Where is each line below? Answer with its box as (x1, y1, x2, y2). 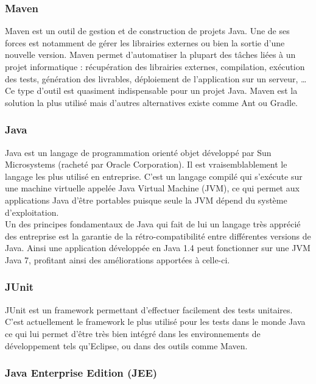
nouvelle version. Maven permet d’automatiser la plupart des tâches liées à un (5, 48, 296, 61)
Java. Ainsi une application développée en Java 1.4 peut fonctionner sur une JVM (5, 241, 311, 254)
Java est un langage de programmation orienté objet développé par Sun (5, 146, 272, 158)
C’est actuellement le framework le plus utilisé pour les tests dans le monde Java (5, 315, 306, 328)
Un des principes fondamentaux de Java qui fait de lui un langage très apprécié (5, 218, 301, 230)
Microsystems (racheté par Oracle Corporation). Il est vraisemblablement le (5, 158, 287, 171)
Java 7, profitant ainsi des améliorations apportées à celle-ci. (5, 253, 230, 266)
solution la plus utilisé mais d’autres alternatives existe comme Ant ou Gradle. (5, 96, 298, 108)
